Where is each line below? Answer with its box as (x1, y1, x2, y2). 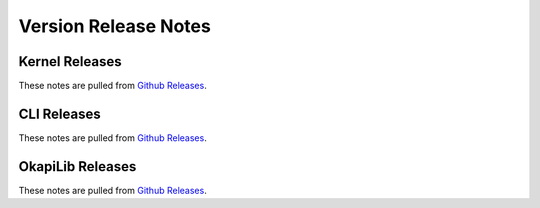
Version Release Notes (18, 15, 212, 37)
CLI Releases (18, 105, 101, 122)
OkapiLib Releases (18, 158, 137, 175)
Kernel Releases (18, 53, 122, 70)
